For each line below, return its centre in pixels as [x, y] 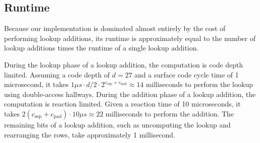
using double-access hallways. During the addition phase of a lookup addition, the [130, 94]
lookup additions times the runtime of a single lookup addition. [101, 48]
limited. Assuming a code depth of [57, 74]
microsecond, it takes [36, 84]
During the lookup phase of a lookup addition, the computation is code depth [124, 64]
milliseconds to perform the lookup [200, 84]
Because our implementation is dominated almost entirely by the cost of [115, 28]
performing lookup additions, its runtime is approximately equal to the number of [130, 38]
